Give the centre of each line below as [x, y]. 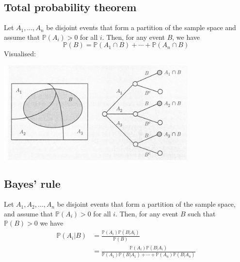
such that [202, 213]
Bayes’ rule [32, 184]
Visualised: [20, 54]
